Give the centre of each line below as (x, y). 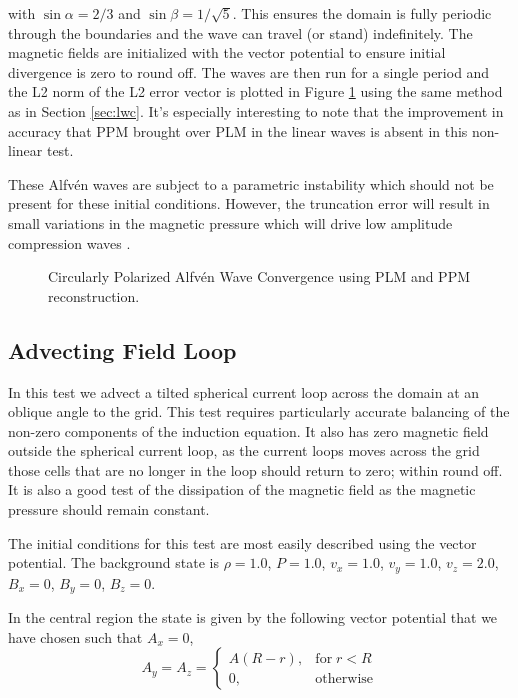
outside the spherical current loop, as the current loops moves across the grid (244, 450)
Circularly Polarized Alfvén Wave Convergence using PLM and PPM (259, 276)
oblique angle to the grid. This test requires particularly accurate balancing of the (259, 411)
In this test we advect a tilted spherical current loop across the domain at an (244, 391)
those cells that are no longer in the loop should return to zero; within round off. (255, 469)
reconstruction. (94, 295)
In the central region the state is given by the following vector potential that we (253, 617)
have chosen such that (75, 636)
